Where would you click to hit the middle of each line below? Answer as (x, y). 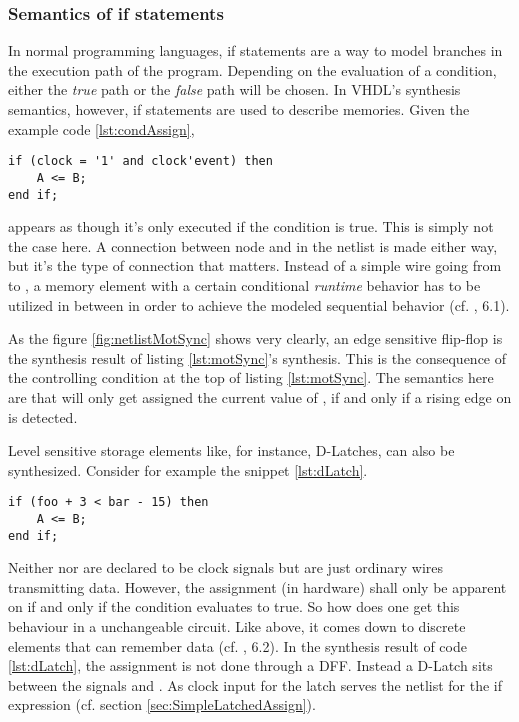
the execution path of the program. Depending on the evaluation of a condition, (252, 69)
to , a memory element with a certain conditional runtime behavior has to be (244, 284)
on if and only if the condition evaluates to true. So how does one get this (234, 606)
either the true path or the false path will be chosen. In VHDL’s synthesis (234, 89)
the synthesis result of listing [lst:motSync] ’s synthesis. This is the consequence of (257, 357)
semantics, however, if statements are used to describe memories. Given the (239, 109)
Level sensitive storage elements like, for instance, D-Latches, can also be (231, 450)
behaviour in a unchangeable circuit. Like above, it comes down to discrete (237, 626)
